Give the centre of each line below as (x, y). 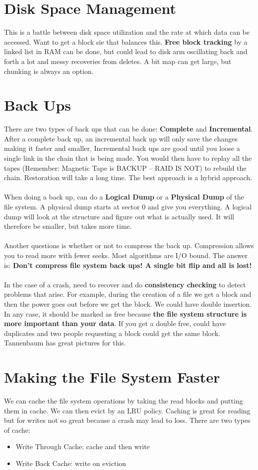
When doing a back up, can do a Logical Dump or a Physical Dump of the (124, 197)
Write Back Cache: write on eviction (71, 463)
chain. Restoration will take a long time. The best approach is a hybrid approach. (128, 177)
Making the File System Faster (112, 377)
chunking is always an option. (49, 71)
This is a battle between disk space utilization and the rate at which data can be (127, 32)
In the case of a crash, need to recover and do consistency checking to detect (125, 284)
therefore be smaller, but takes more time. (68, 226)
